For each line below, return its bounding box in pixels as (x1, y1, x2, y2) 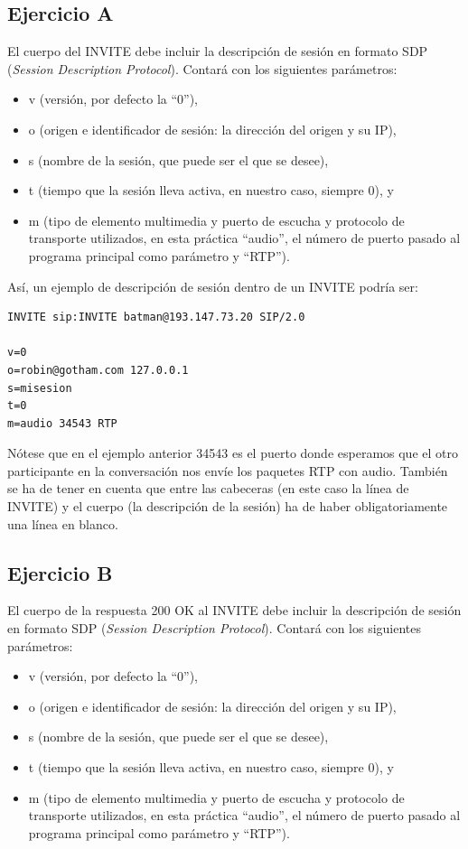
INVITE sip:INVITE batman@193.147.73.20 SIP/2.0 (7, 311, 305, 324)
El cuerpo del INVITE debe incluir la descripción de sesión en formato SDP (7, 42, 428, 61)
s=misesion (7, 381, 72, 395)
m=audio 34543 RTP (7, 416, 117, 430)
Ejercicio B (7, 558, 113, 586)
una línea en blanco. (7, 514, 118, 533)
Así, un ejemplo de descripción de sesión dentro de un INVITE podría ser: (7, 276, 418, 295)
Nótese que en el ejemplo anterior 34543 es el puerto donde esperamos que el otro (7, 443, 458, 462)
